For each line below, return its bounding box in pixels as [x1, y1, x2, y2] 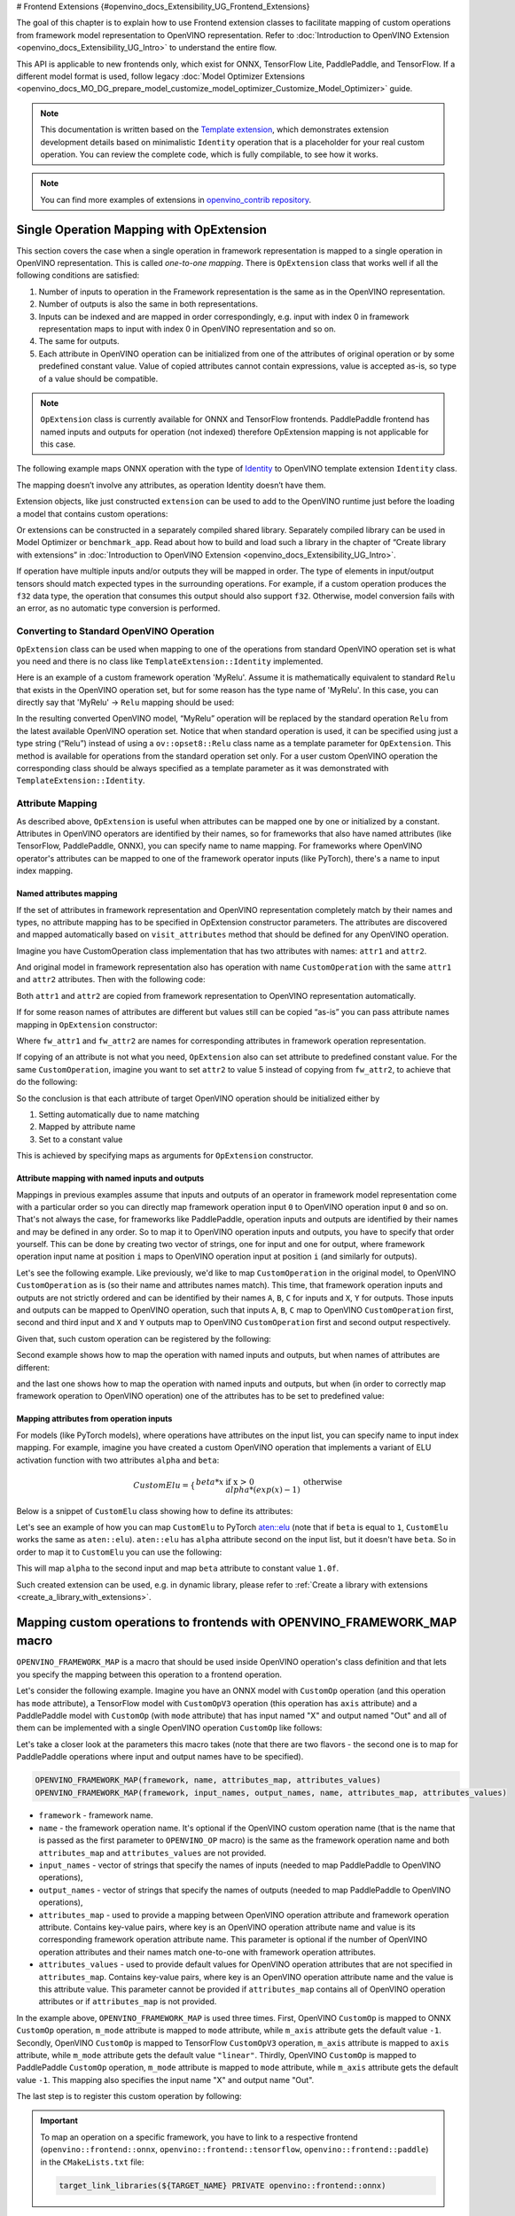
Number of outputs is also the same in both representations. [38, 299, 259, 309]
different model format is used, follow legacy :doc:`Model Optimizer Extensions [16, 71, 306, 82]
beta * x [195, 1477, 224, 1486]
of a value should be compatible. [38, 373, 159, 384]
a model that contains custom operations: [16, 508, 168, 519]
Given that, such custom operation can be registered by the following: [16, 1333, 272, 1344]
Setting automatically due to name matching [38, 1109, 199, 1120]
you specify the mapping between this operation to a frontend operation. [16, 1669, 283, 1680]
